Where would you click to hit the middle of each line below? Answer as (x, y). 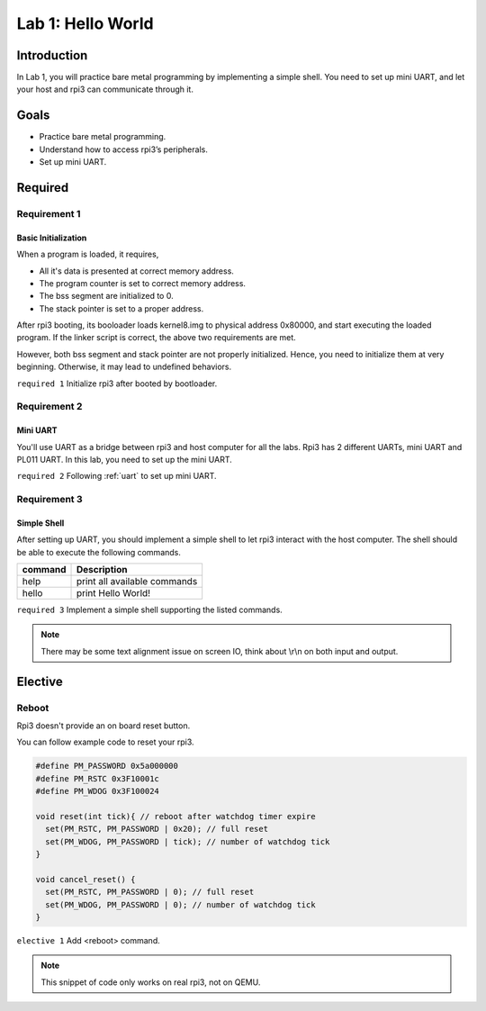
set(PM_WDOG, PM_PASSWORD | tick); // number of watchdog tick (188, 841)
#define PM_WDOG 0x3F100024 (97, 791)
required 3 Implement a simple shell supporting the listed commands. (149, 610)
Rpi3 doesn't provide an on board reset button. (103, 726)
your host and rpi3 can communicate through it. (105, 89)
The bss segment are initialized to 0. (107, 296)
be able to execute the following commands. (99, 552)
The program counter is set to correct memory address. (143, 283)
